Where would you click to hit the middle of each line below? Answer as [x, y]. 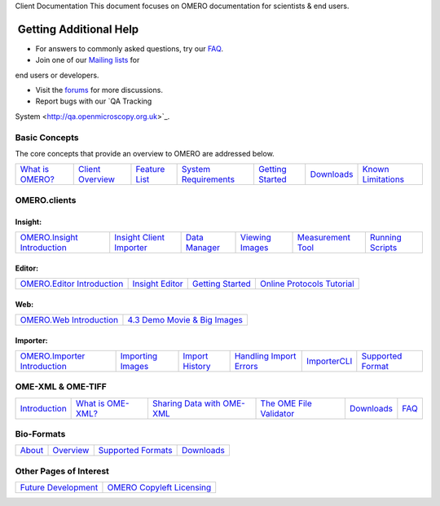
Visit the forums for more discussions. [99, 90]
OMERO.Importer [53, 356]
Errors [246, 366]
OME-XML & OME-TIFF [61, 387]
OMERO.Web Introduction [69, 319]
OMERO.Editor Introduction [72, 284]
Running [386, 237]
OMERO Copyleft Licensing [159, 487]
